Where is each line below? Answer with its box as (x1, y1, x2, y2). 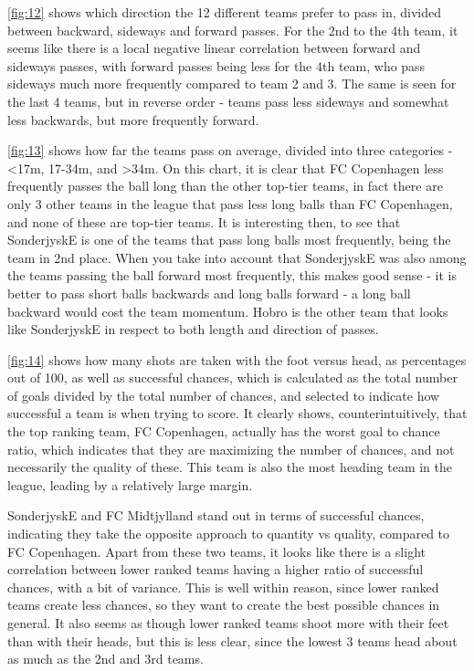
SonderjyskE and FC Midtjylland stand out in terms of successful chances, (7, 506, 425, 525)
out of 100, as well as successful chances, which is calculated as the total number (7, 368, 458, 387)
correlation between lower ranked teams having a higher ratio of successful (7, 560, 424, 579)
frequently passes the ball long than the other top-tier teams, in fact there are (7, 176, 443, 195)
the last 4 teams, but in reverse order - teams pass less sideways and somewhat (7, 91, 449, 110)
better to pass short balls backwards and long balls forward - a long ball (7, 283, 411, 302)
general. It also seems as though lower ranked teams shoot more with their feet (7, 613, 449, 632)
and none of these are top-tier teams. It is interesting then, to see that (7, 212, 401, 231)
